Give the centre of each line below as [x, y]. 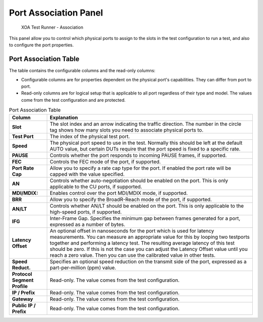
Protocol [22, 274]
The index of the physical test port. [90, 136]
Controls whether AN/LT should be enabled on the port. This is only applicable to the [147, 206]
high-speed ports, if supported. [85, 212]
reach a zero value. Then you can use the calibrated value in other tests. [132, 255]
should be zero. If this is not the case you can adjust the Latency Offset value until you [149, 249]
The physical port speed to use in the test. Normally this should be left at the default [146, 143]
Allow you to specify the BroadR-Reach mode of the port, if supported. [131, 199]
